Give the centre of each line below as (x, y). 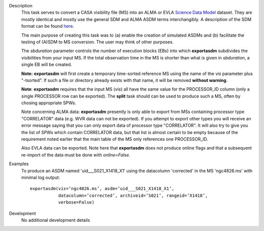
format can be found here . (48, 26)
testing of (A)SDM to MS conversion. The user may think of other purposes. (97, 42)
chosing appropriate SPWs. (49, 103)
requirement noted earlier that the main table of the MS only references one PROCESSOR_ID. (115, 139)
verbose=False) (76, 202)
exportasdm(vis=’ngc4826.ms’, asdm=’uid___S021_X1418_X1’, (102, 189)
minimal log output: (41, 177)
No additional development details (56, 220)
